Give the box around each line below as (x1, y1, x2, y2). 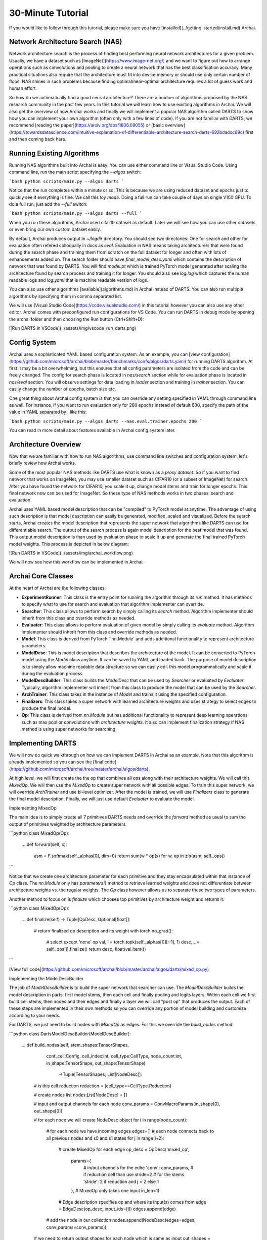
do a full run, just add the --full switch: (9, 201, 88, 207)
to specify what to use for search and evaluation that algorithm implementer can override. (21, 601, 205, 607)
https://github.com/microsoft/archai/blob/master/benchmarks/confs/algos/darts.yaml (10, 358, 185, 364)
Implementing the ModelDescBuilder (9, 975, 84, 982)
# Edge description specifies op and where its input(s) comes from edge (58, 1199, 206, 1205)
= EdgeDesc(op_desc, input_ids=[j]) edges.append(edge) (58, 1206, 176, 1212)
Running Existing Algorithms (9, 149, 99, 157)
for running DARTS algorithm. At (187, 358, 253, 364)
